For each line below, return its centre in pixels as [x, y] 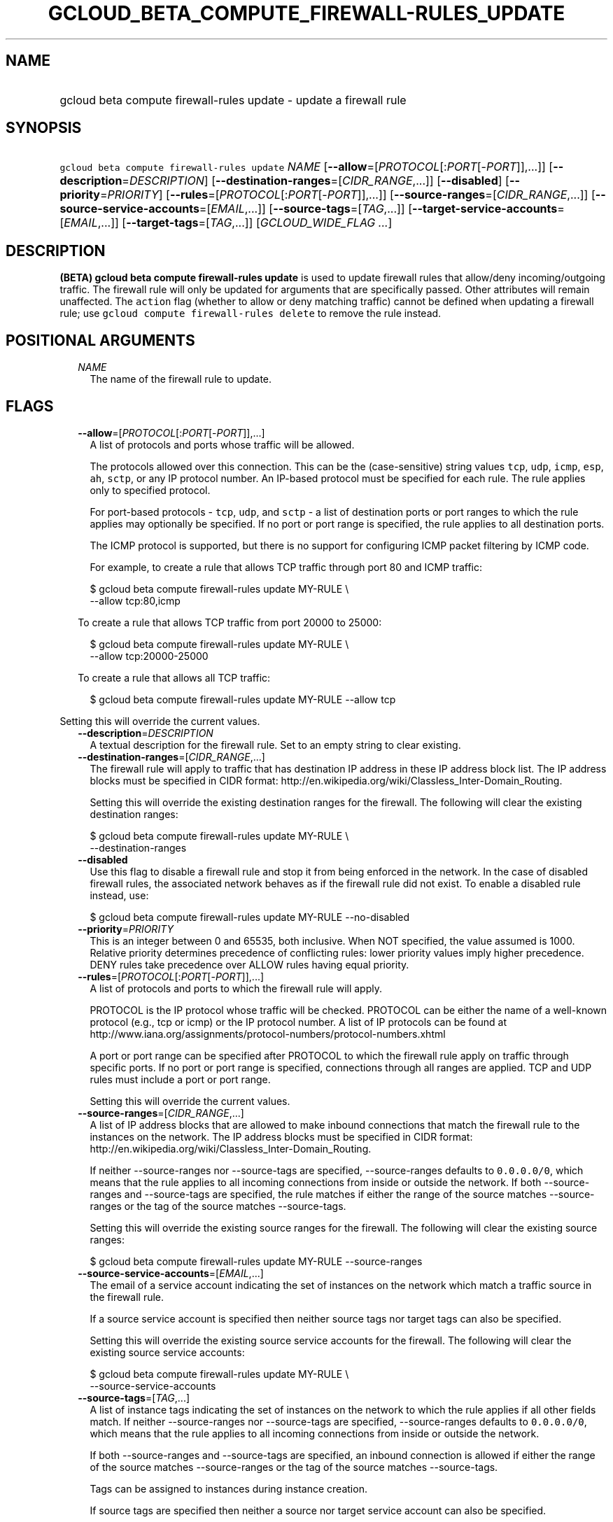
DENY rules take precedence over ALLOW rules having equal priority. [249, 964]
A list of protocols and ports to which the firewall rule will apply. [236, 988]
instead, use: [119, 895]
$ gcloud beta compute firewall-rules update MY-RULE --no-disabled [250, 917]
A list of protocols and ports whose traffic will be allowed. [222, 444]
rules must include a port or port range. [180, 1079]
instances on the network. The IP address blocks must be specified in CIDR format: [281, 1136]
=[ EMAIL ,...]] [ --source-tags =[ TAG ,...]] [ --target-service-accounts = [382, 209]
